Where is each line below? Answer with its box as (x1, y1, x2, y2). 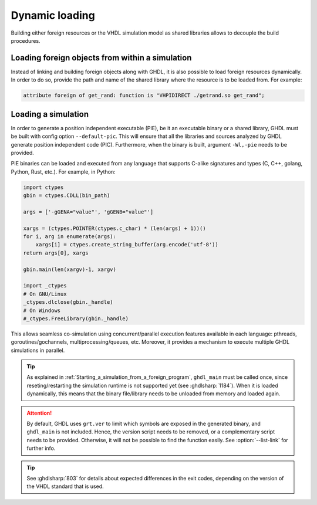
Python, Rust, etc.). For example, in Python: (11, 168, 116, 175)
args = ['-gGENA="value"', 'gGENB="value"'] (23, 208, 154, 215)
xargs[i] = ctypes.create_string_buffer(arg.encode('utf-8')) (35, 241, 218, 248)
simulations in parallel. (11, 347, 65, 354)
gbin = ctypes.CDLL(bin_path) (23, 192, 110, 199)
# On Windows (23, 307, 61, 314)
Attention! (26, 409, 52, 416)
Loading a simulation (11, 109, 89, 119)
